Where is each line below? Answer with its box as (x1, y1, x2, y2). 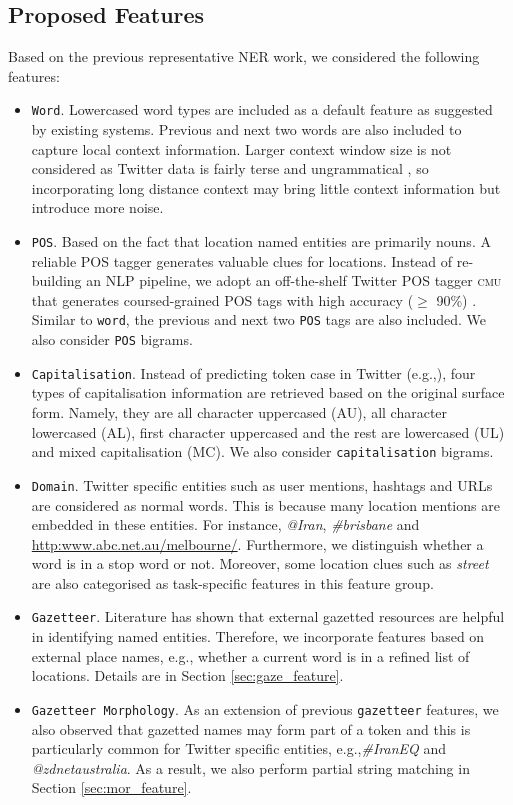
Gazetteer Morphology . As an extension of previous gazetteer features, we (31, 698, 499, 719)
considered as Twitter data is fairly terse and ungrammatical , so (31, 158, 429, 179)
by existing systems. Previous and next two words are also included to (31, 119, 462, 140)
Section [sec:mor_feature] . (31, 777, 192, 798)
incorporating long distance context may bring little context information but (31, 177, 501, 198)
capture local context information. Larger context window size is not (31, 138, 452, 159)
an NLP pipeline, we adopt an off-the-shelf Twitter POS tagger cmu (86, 270, 502, 291)
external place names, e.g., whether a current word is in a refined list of (31, 645, 470, 666)
